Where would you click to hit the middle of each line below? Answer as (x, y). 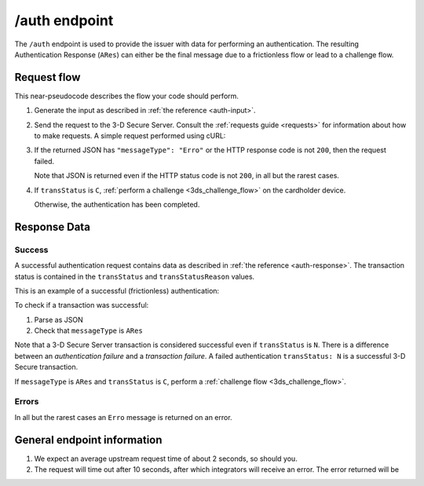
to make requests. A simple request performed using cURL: (130, 136)
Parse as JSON (58, 320)
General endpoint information (88, 440)
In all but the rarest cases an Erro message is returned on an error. (123, 417)
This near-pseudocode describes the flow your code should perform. (127, 96)
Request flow (48, 77)
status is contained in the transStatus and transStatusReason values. (135, 276)
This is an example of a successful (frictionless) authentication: (117, 291)
